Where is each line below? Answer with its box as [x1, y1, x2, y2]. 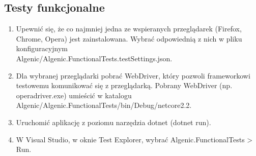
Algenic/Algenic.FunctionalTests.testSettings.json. [16, 53, 173, 63]
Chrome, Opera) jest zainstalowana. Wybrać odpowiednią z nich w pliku [16, 33, 242, 44]
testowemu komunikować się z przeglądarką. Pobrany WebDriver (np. [16, 80, 233, 91]
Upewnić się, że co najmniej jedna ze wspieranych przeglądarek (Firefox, [16, 23, 242, 34]
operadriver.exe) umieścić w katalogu [16, 90, 132, 100]
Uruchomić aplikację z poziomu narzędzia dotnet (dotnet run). [16, 116, 211, 127]
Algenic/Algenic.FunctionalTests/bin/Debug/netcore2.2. [16, 100, 192, 110]
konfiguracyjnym [16, 43, 68, 54]
